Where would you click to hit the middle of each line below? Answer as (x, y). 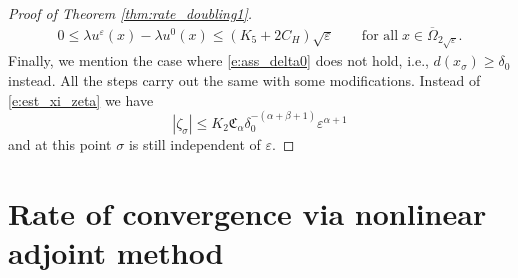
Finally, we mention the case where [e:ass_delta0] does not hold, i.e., (218, 60)
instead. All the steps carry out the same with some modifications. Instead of (244, 80)
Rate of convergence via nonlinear (247, 212)
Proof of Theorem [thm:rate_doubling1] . (130, 13)
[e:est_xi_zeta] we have (81, 99)
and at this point (60, 144)
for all (380, 35)
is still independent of (194, 144)
